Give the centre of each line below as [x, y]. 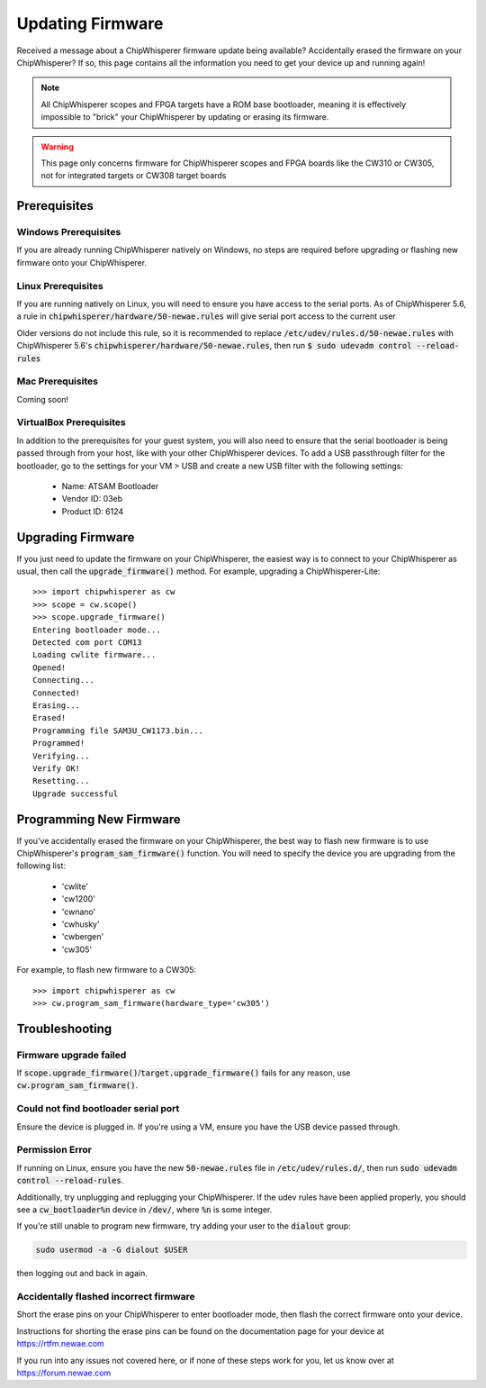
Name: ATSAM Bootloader [110, 485]
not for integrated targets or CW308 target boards [134, 176]
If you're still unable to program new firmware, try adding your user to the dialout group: [184, 1226]
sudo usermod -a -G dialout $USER [112, 1250]
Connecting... [63, 680]
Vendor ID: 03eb [92, 499]
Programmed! [59, 744]
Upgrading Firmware [76, 537]
